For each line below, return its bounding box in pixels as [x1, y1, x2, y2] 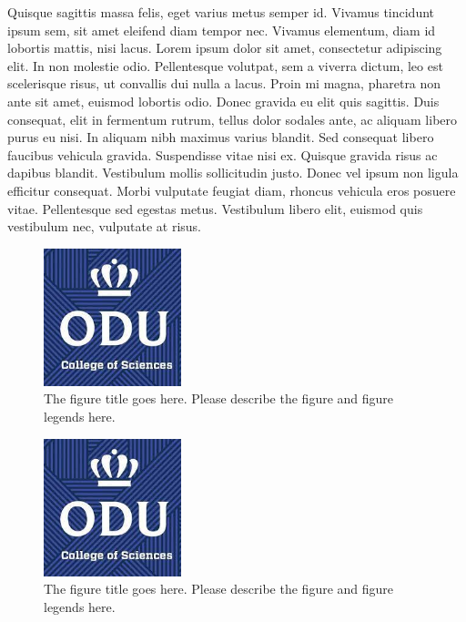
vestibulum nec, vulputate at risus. [7, 217, 202, 236]
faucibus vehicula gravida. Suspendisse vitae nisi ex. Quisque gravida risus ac [7, 145, 438, 164]
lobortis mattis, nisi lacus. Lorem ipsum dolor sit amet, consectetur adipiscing [7, 38, 442, 57]
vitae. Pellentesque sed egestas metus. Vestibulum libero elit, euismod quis [7, 199, 423, 218]
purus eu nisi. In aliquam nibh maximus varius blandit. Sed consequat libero [7, 127, 434, 147]
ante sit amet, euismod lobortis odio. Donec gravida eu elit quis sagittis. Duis [7, 91, 440, 110]
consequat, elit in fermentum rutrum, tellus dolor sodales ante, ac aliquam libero [7, 109, 458, 128]
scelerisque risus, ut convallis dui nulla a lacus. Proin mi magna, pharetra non [7, 74, 441, 93]
